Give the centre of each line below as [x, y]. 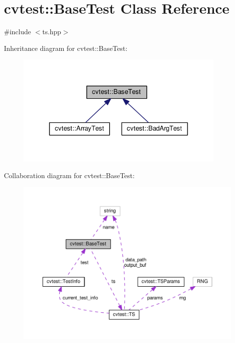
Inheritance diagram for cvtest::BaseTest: [66, 48]
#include [18, 32]
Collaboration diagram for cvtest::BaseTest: [69, 175]
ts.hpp [52, 32]
